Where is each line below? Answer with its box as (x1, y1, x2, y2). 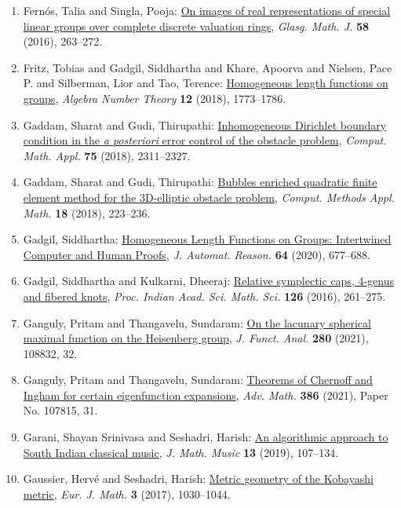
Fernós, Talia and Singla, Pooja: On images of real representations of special (23, 2, 391, 18)
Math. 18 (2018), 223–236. (23, 204, 151, 221)
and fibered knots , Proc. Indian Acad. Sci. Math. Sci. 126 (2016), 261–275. (23, 287, 386, 304)
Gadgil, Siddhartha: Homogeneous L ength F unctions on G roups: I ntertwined (23, 231, 392, 247)
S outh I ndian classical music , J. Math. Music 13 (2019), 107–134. (23, 444, 339, 460)
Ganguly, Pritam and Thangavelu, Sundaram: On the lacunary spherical (23, 314, 371, 331)
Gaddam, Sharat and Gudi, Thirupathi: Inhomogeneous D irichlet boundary (23, 116, 387, 133)
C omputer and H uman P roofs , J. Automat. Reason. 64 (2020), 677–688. (23, 246, 370, 262)
